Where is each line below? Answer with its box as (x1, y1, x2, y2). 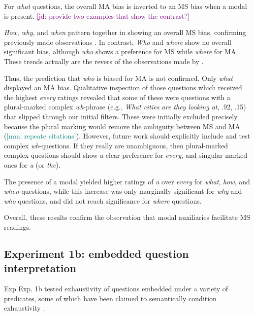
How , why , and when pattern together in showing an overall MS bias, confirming (4, 27, 246, 37)
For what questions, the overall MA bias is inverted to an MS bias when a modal (4, 1, 247, 11)
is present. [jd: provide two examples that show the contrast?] (4, 10, 190, 21)
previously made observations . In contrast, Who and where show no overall (4, 36, 232, 47)
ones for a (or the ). (4, 159, 61, 170)
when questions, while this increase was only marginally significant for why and (4, 186, 242, 196)
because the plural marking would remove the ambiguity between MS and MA (4, 121, 240, 131)
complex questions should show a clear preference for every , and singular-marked (4, 150, 248, 160)
